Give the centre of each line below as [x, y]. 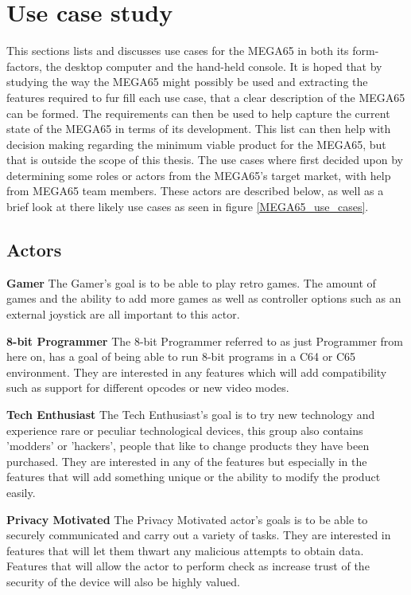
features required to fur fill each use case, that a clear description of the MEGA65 [206, 97]
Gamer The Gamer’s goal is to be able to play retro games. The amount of [191, 282]
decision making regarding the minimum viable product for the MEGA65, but [196, 144]
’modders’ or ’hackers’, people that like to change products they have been [188, 446]
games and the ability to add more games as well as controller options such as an [204, 298]
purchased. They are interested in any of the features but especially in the [187, 461]
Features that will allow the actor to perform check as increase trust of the [188, 566]
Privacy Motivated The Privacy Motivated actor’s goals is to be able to [187, 519]
